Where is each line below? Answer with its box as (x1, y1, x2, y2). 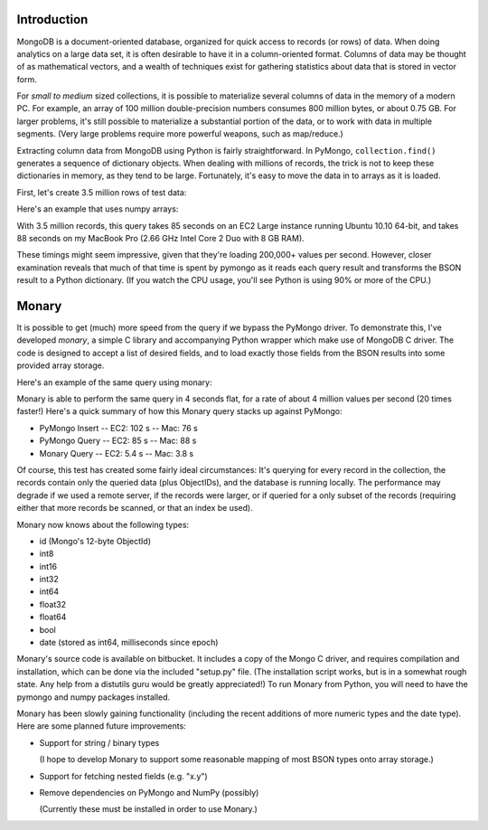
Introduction (16, 12, 89, 27)
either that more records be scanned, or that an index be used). (16, 503, 253, 514)
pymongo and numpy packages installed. (16, 692, 171, 703)
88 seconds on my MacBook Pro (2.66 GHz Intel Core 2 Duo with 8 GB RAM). (16, 232, 305, 243)
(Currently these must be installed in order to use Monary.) (39, 804, 258, 815)
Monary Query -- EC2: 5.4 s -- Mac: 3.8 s (39, 448, 194, 458)
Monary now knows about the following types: (16, 519, 190, 530)
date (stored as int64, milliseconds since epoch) (39, 637, 219, 648)
